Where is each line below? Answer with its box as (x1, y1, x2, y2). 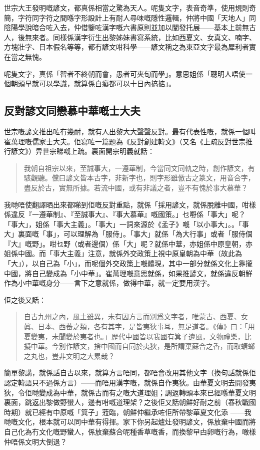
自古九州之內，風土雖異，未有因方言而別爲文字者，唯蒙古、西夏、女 (23, 311, 248, 322)
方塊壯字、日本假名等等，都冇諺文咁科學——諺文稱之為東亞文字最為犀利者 (4, 42, 249, 52)
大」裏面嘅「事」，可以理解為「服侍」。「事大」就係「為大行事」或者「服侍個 (4, 229, 252, 239)
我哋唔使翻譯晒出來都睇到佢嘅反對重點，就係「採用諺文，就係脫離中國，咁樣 (4, 199, 256, 209)
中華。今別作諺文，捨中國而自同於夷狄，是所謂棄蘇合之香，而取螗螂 (30, 341, 255, 351)
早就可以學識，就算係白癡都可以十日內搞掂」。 (24, 78, 175, 89)
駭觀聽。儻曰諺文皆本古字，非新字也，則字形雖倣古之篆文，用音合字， (23, 172, 255, 183)
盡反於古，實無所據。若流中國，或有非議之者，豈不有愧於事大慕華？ (23, 182, 248, 192)
